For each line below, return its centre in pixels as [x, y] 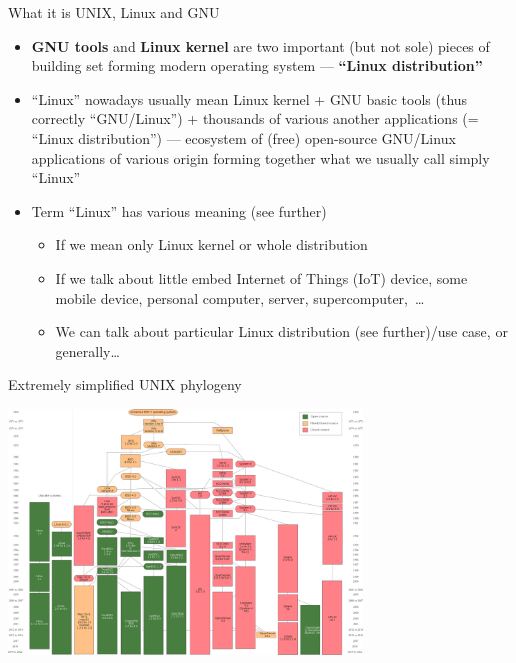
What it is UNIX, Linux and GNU [114, 12]
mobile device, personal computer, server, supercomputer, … [240, 297]
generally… [87, 350]
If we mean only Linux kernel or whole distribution [211, 244]
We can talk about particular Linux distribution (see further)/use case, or [281, 331]
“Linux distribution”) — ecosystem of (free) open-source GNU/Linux [243, 137]
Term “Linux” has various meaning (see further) [179, 210]
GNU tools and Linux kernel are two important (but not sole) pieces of [260, 45]
